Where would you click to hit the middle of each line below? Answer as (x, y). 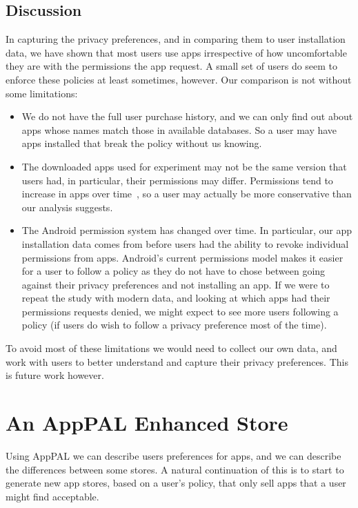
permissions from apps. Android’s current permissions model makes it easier (182, 257)
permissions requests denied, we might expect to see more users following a (180, 311)
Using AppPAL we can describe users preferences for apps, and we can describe (173, 455)
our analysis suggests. (67, 207)
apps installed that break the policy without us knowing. (142, 143)
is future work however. (55, 375)
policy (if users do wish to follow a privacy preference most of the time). (174, 325)
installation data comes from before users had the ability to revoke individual (185, 243)
